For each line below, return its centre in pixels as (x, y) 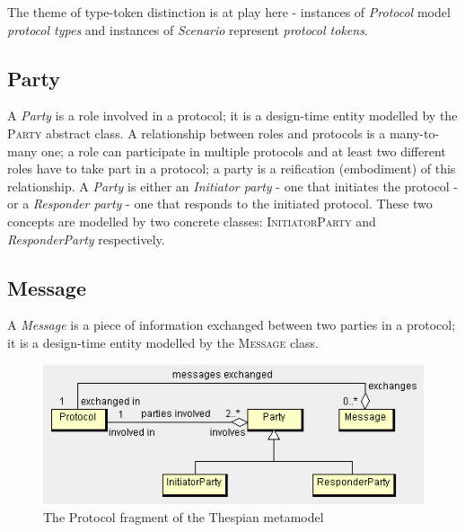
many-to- (414, 133)
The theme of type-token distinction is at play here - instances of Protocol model (229, 12)
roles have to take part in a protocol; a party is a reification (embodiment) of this (232, 168)
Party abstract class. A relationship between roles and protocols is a (197, 133)
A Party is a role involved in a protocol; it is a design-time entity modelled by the (232, 115)
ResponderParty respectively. (86, 239)
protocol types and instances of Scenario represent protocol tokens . (188, 29)
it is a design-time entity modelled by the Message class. (163, 342)
